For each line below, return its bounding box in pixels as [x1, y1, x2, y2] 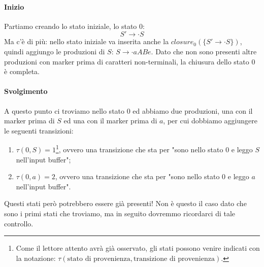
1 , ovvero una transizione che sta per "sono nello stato [55, 143, 223, 154]
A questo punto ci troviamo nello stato [4, 105, 125, 116]
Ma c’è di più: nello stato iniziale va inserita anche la [4, 36, 169, 47]
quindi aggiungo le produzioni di [4, 46, 105, 56]
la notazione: [16, 252, 56, 263]
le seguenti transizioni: [4, 125, 74, 136]
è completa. [4, 66, 40, 77]
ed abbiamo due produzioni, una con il [133, 105, 253, 116]
